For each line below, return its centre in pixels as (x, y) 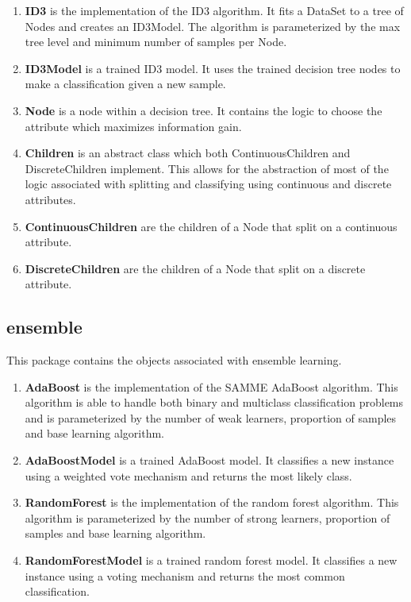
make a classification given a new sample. (125, 84)
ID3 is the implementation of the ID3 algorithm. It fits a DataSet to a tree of (214, 10)
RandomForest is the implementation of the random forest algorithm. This (212, 502)
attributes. (50, 199)
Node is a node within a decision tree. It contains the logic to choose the (204, 110)
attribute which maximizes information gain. (133, 126)
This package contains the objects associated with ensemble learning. (174, 360)
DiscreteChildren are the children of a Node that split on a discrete (195, 268)
